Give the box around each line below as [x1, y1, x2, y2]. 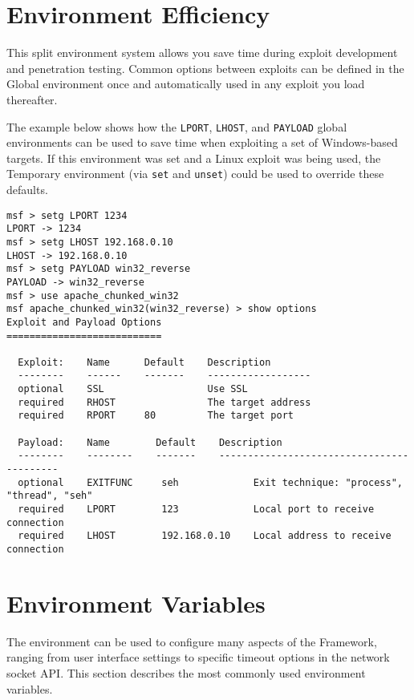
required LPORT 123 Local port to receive [18, 504, 375, 516]
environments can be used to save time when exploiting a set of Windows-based [6, 134, 398, 151]
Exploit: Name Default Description [18, 356, 271, 368]
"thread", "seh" [6, 490, 93, 502]
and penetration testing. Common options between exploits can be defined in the [6, 59, 404, 76]
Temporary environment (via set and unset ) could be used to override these [6, 165, 384, 182]
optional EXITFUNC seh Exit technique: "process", [18, 476, 403, 488]
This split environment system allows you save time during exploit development [6, 44, 398, 61]
